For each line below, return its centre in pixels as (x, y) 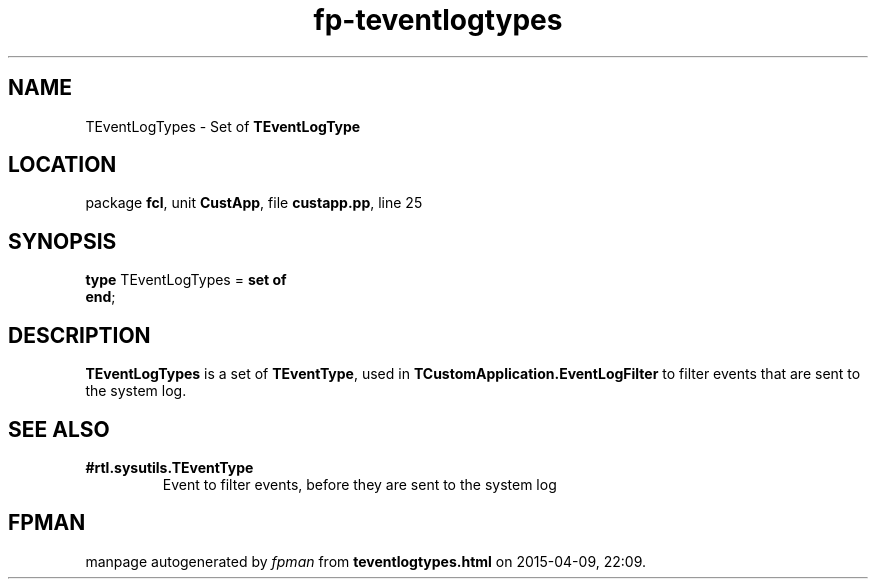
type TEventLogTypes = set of (186, 280)
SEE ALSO (59, 429)
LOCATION (62, 165)
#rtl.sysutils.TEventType (169, 467)
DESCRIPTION (79, 335)
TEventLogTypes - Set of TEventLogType (223, 126)
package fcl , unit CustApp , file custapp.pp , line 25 (254, 203)
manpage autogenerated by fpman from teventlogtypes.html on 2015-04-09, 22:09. (365, 561)
